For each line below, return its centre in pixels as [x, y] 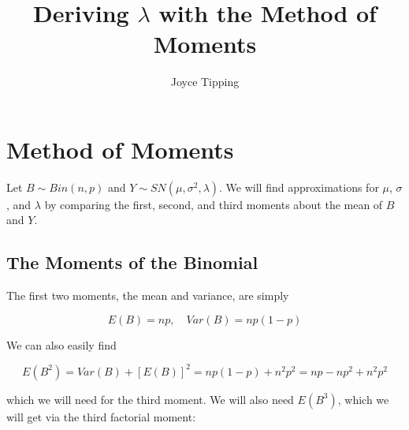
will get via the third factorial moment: [101, 416]
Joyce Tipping [205, 82]
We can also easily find [61, 344]
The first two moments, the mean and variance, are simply [148, 295]
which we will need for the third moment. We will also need [150, 399]
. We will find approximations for [299, 187]
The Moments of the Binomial [132, 262]
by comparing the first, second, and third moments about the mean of [214, 204]
